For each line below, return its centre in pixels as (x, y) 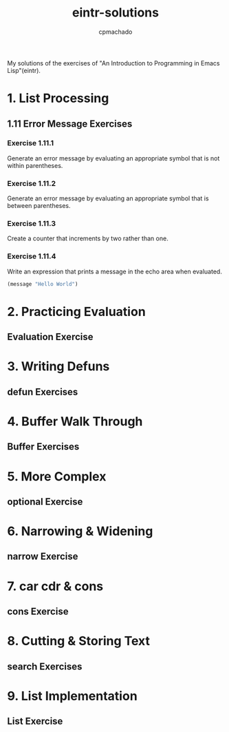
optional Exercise (45, 502)
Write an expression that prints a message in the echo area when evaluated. (115, 271)
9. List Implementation (72, 696)
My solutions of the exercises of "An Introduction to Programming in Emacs (113, 63)
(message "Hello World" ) (43, 284)
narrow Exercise (43, 557)
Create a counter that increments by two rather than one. (88, 238)
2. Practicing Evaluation (76, 312)
